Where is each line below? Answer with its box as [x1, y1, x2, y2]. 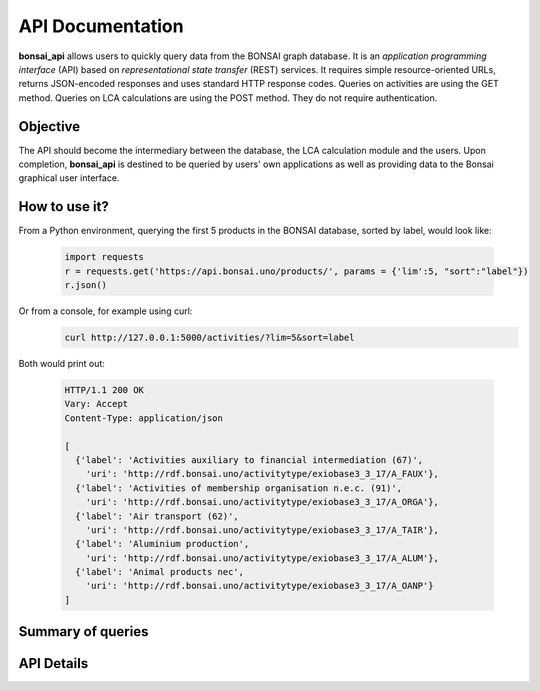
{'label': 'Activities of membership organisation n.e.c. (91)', [75, 482, 403, 494]
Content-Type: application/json [64, 412, 224, 424]
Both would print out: [18, 358, 105, 370]
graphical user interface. [18, 172, 120, 184]
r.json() [64, 280, 108, 291]
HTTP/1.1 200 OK [64, 385, 145, 396]
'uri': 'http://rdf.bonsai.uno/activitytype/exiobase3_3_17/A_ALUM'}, [85, 552, 440, 564]
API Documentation [18, 15, 184, 37]
